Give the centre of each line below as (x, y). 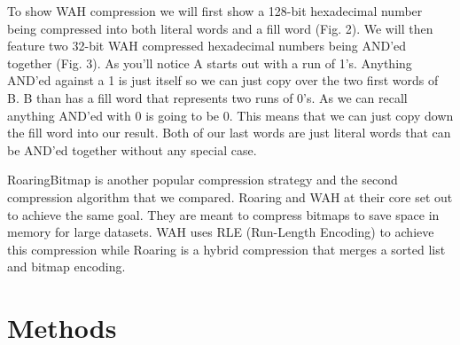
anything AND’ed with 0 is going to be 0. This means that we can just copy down (230, 115)
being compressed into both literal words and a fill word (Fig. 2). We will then (220, 28)
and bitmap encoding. (66, 267)
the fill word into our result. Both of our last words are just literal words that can (229, 133)
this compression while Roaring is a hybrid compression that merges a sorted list (226, 249)
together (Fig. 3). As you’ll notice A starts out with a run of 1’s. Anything (210, 63)
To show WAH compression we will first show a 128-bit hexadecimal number (215, 11)
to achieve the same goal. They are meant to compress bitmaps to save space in (223, 214)
